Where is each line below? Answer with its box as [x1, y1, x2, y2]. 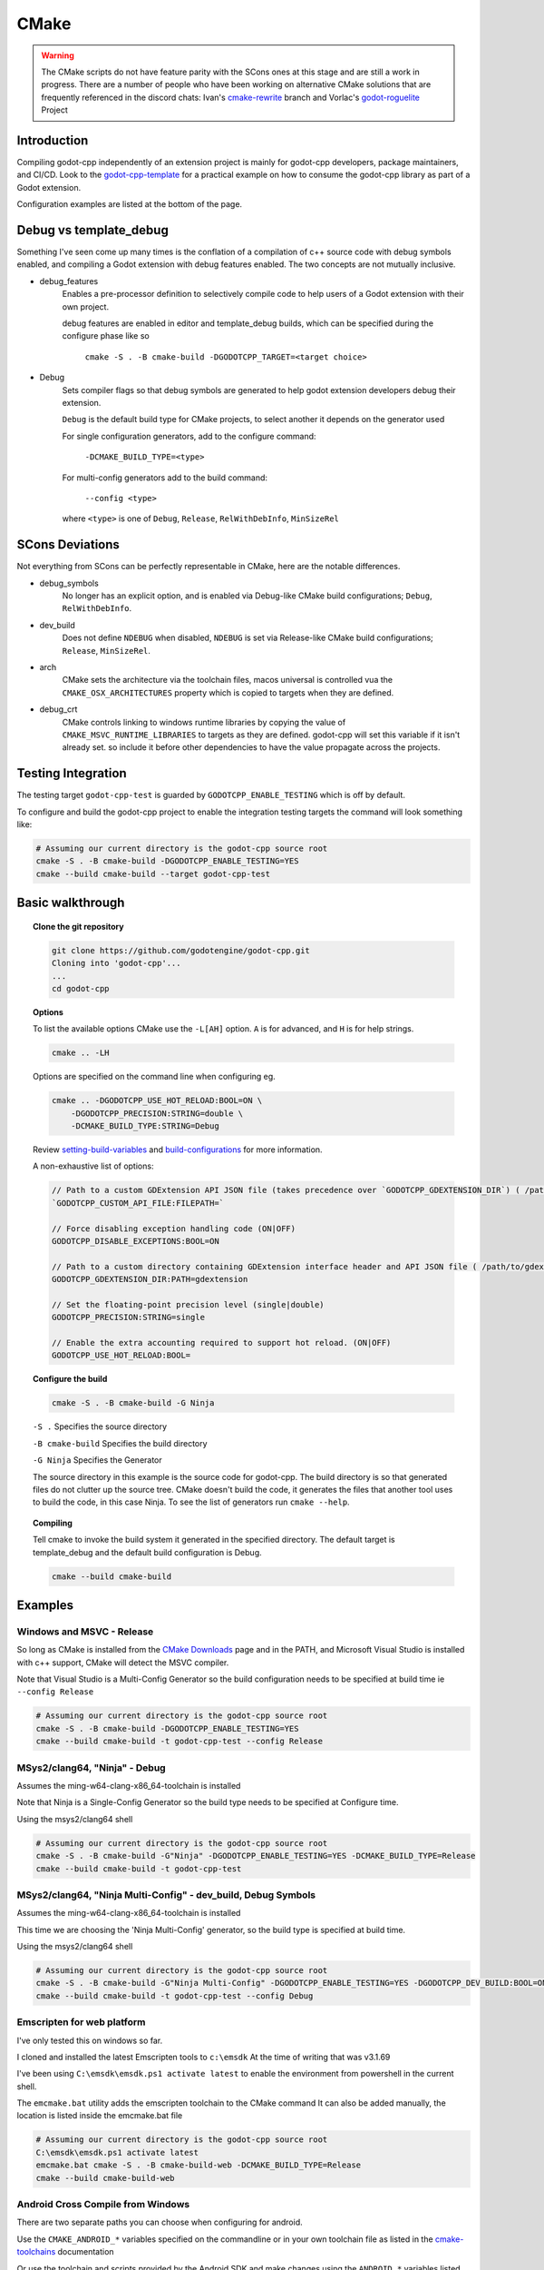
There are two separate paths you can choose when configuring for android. [16, 2216, 303, 2228]
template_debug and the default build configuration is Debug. [33, 1546, 262, 1557]
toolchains [16, 2246, 56, 2257]
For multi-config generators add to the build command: [62, 472, 267, 483]
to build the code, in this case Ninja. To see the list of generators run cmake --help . [33, 1496, 350, 1507]
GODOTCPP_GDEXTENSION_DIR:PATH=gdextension [51, 1274, 248, 1285]
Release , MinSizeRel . [62, 645, 151, 656]
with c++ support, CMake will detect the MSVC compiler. [16, 1657, 229, 1668]
